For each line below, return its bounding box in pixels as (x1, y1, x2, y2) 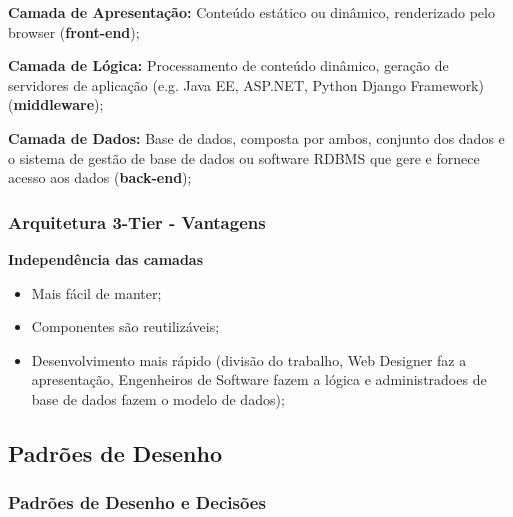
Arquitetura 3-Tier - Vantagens (8, 209, 266, 234)
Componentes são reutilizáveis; (31, 316, 220, 337)
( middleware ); (8, 94, 104, 115)
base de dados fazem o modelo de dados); (31, 388, 285, 409)
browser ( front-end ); (8, 21, 140, 42)
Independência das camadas (8, 248, 204, 269)
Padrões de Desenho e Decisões (8, 490, 266, 515)
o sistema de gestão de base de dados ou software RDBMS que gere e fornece (8, 147, 480, 168)
